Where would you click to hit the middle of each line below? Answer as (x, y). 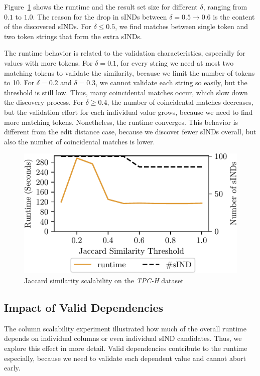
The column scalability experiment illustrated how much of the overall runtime (125, 328)
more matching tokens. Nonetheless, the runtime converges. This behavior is (121, 122)
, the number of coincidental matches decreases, (180, 102)
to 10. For (19, 82)
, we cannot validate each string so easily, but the (171, 82)
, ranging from (225, 7)
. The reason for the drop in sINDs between (100, 16)
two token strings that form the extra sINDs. (73, 36)
